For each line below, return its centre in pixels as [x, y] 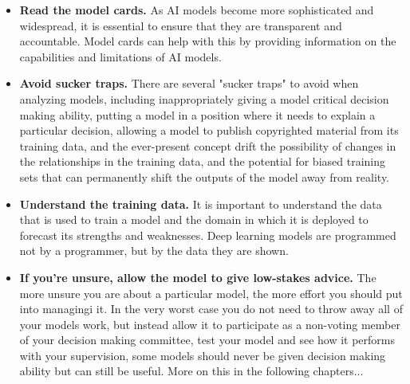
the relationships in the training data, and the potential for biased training [202, 161]
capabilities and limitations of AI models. [120, 56]
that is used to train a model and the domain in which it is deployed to [194, 219]
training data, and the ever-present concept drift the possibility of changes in [208, 145]
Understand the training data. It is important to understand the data [201, 204]
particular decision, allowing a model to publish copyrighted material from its [209, 130]
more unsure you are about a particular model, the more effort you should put [211, 293]
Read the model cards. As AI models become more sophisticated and [197, 10]
